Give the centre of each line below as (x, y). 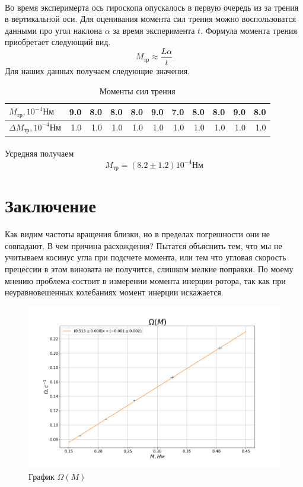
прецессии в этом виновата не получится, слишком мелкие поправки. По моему (149, 268)
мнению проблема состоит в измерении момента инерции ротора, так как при (145, 280)
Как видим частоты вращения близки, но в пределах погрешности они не (138, 234)
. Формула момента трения (249, 30)
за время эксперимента (154, 30)
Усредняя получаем (39, 153)
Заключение (50, 206)
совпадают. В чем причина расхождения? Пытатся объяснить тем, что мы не (143, 245)
